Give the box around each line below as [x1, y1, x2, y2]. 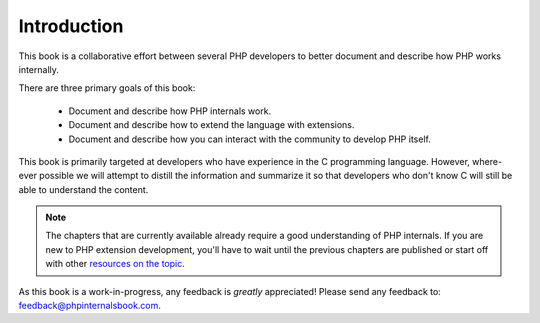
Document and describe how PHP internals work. [68, 105, 272, 117]
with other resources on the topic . [45, 258, 185, 270]
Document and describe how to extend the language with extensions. [68, 119, 355, 131]
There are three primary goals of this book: [18, 82, 196, 94]
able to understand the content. [18, 183, 149, 195]
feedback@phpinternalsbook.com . [18, 300, 162, 312]
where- [471, 155, 503, 167]
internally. [18, 63, 60, 75]
